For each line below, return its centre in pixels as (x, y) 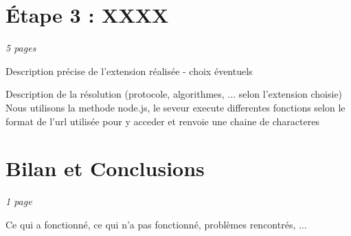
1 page (19, 201)
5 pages (21, 48)
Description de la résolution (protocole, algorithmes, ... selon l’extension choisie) (174, 94)
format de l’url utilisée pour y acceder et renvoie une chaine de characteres (162, 121)
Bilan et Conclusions (105, 168)
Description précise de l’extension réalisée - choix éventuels (129, 71)
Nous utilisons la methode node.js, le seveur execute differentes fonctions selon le (175, 107)
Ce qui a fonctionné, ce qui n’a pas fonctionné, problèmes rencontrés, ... (156, 224)
